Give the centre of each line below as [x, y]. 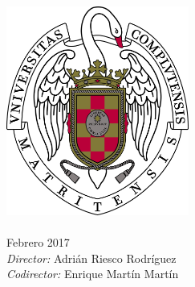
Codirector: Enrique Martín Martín [93, 274]
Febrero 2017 [38, 242]
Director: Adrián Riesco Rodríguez [91, 258]
